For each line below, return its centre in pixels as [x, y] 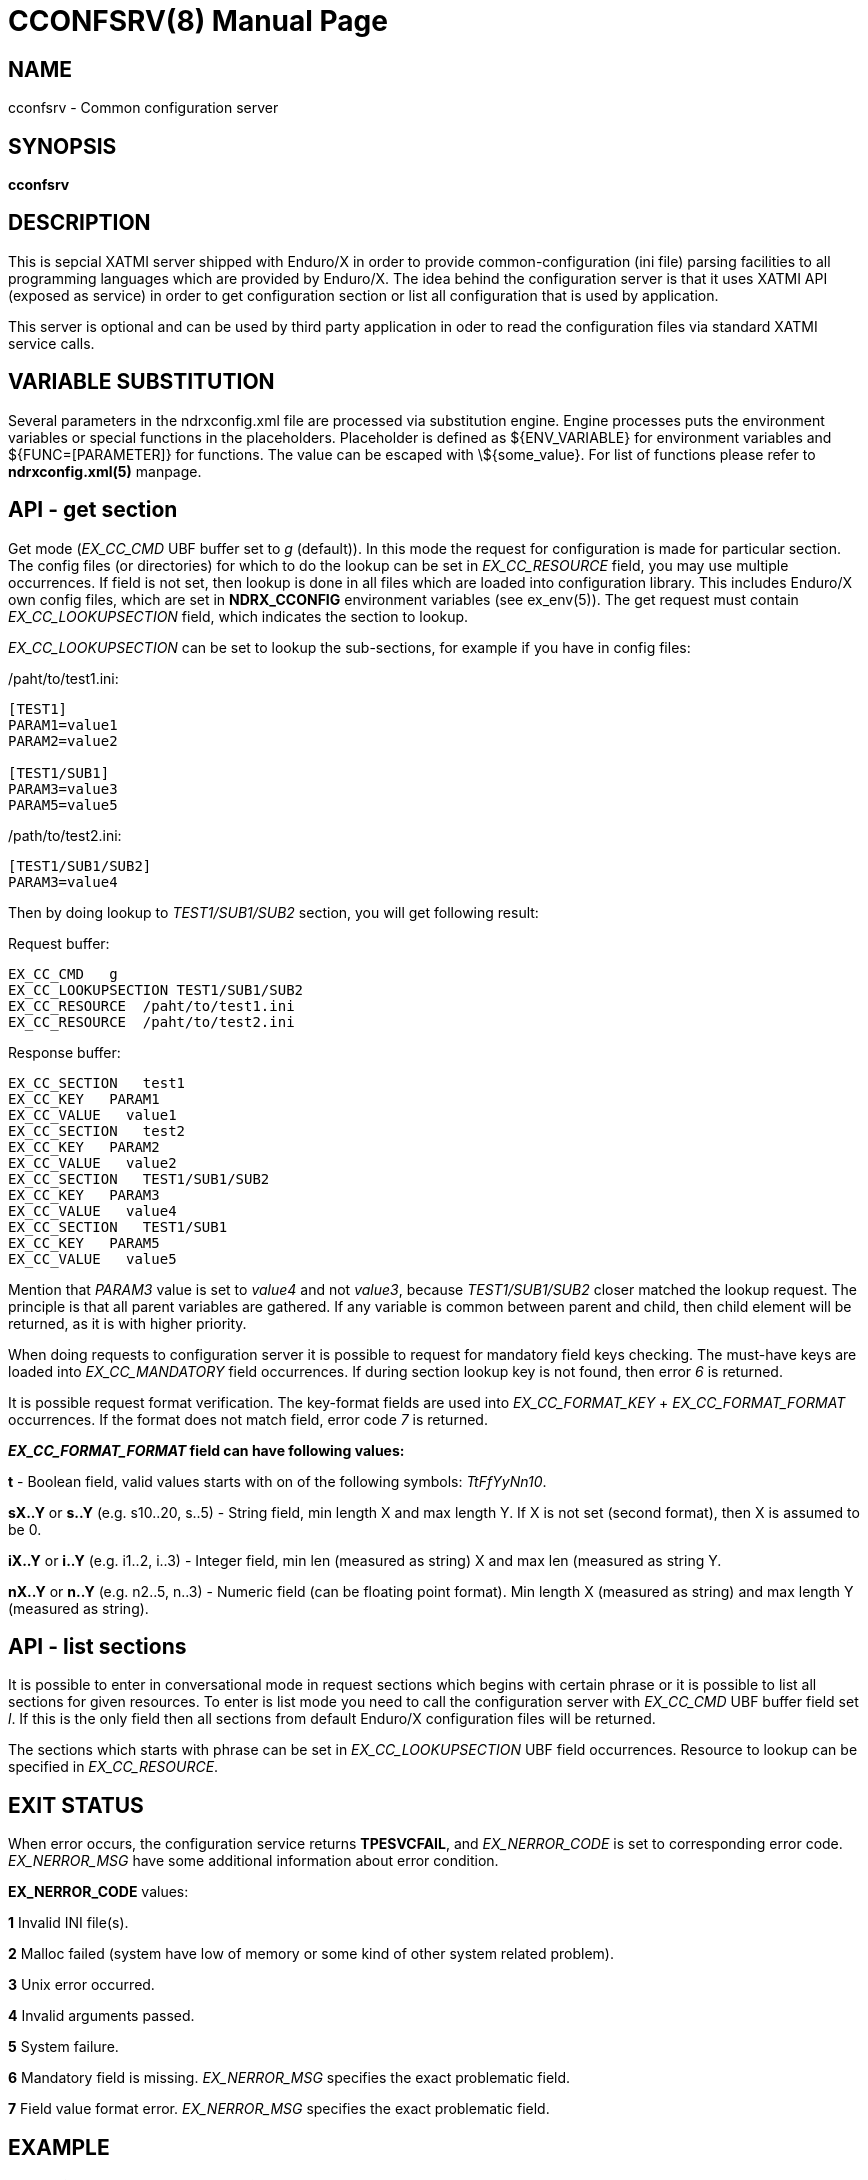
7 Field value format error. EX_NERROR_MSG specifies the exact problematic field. [279, 2109]
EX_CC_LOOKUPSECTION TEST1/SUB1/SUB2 [156, 989]
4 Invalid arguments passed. [101, 2016]
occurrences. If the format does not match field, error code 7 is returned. [248, 1419]
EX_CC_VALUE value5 [92, 1258]
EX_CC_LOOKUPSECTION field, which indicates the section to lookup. [238, 616]
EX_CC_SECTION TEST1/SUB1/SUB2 [139, 1178]
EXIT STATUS [76, 1805]
